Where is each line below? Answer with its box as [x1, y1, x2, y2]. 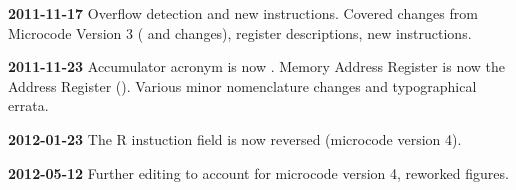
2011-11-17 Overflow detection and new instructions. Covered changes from [8, 3, 478, 23]
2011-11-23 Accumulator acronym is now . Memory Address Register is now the [8, 56, 505, 77]
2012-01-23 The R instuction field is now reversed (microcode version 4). [8, 128, 462, 149]
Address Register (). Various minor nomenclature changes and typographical [8, 75, 477, 96]
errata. [8, 95, 49, 116]
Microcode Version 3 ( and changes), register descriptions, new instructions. [8, 22, 472, 43]
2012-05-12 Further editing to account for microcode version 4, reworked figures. [8, 162, 509, 183]
